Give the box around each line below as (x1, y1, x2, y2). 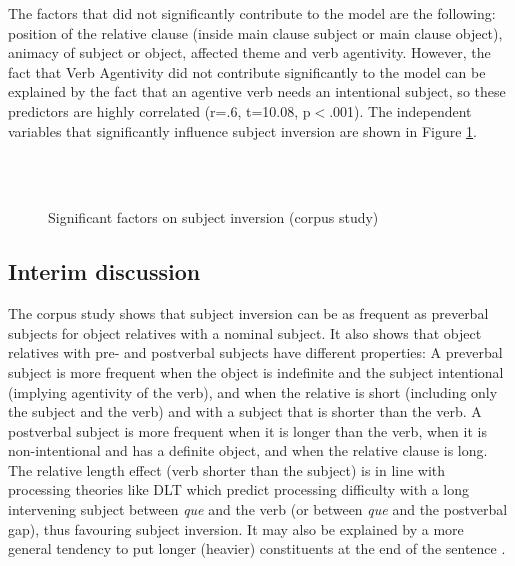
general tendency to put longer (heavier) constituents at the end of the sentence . (8, 538, 506, 559)
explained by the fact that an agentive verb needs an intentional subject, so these (8, 81, 506, 102)
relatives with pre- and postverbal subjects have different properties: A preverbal (8, 342, 503, 363)
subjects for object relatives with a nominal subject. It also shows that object (8, 322, 482, 343)
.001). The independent (329, 100, 472, 121)
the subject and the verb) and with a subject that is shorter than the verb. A (8, 401, 482, 422)
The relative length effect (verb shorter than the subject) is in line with (8, 459, 446, 480)
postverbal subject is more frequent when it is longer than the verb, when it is (8, 420, 487, 441)
